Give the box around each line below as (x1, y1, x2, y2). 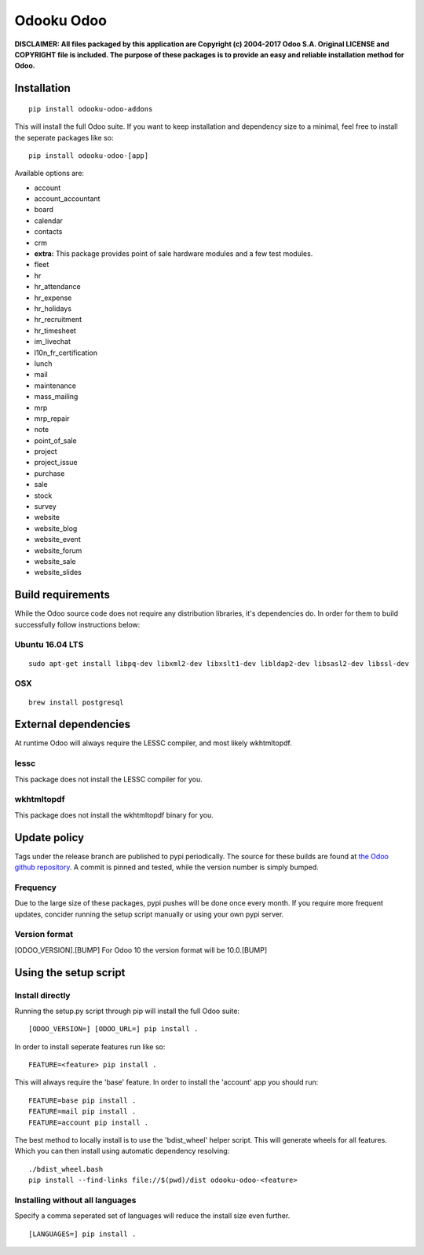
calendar (34, 216, 63, 225)
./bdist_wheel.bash (28, 1165, 104, 1173)
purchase (34, 468, 65, 478)
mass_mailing (34, 392, 79, 401)
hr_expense (34, 293, 72, 302)
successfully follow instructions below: (14, 620, 141, 629)
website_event (34, 535, 82, 544)
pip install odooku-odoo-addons (28, 104, 153, 113)
